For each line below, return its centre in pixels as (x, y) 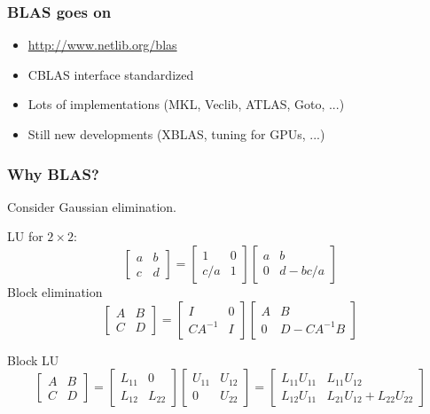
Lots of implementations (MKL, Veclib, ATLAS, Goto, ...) (186, 104)
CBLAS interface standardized (111, 74)
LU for (25, 236)
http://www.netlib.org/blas (102, 45)
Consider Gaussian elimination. (92, 206)
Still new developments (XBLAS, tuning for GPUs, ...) (176, 134)
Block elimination (55, 292)
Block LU (33, 359)
